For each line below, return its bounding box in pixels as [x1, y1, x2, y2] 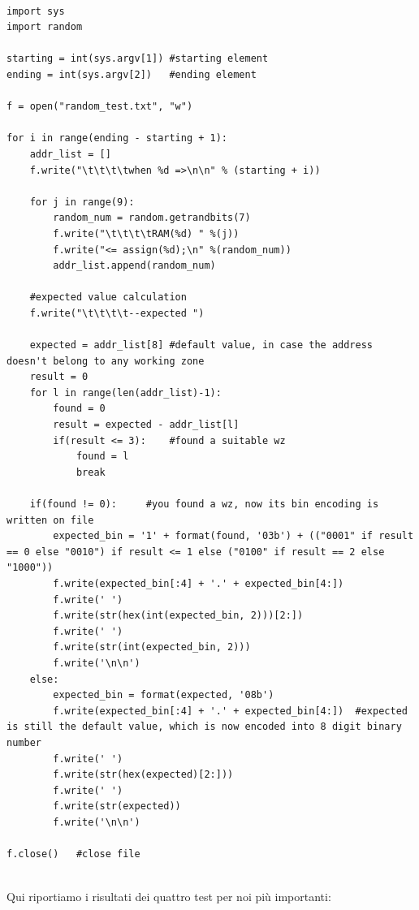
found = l [76, 451, 129, 463]
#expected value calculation [29, 291, 187, 304]
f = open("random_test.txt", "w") [6, 101, 193, 113]
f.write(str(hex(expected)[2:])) [53, 769, 234, 781]
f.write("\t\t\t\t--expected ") [29, 307, 205, 319]
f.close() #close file [6, 848, 140, 860]
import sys [6, 5, 65, 17]
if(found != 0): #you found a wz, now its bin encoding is [29, 498, 379, 510]
